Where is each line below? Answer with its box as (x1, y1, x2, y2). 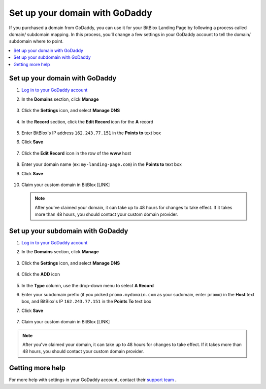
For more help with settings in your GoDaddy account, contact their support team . (9, 377, 177, 383)
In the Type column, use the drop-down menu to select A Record (21, 282, 154, 288)
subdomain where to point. (9, 39, 64, 44)
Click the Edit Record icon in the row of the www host (21, 150, 132, 156)
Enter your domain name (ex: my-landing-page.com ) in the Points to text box (21, 161, 182, 167)
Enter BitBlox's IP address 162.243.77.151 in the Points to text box (21, 130, 161, 136)
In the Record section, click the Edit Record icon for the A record (21, 118, 154, 124)
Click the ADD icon (21, 272, 60, 277)
